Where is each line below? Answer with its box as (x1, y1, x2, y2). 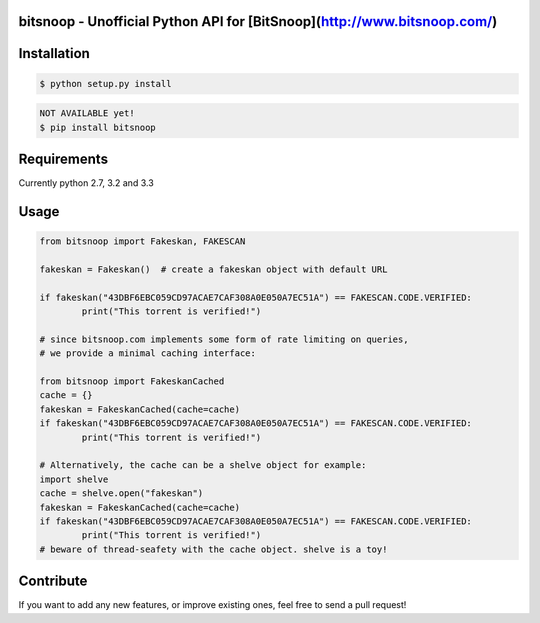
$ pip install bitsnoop (39, 121, 157, 133)
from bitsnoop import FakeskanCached (39, 376, 225, 387)
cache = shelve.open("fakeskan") (39, 488, 204, 499)
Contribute (18, 573, 88, 590)
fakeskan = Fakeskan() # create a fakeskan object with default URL (39, 263, 388, 275)
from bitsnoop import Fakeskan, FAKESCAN (39, 236, 246, 247)
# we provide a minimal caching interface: (39, 348, 257, 359)
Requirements (18, 151, 109, 167)
